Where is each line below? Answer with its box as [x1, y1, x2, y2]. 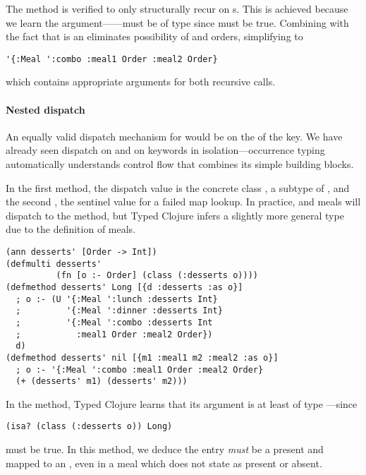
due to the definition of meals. [6, 222, 136, 236]
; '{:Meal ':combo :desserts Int [16, 317, 213, 327]
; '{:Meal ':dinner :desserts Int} [16, 306, 223, 316]
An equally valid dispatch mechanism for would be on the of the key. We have [6, 128, 343, 143]
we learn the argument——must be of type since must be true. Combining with [6, 15, 349, 30]
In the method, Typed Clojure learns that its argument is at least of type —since [6, 396, 358, 411]
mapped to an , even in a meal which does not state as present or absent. [6, 455, 322, 470]
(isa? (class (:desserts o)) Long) [6, 421, 173, 432]
